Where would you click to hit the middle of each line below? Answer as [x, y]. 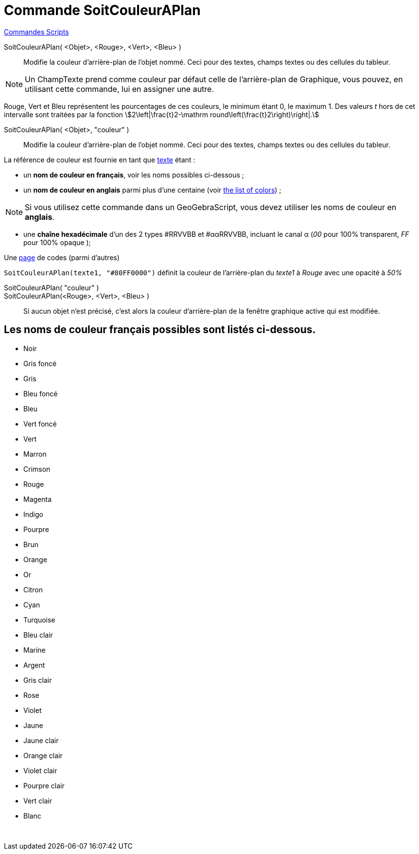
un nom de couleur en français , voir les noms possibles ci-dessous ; [134, 175]
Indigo [33, 514]
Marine [35, 650]
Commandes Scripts [36, 32]
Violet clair [40, 770]
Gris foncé [40, 363]
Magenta [38, 499]
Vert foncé [40, 424]
